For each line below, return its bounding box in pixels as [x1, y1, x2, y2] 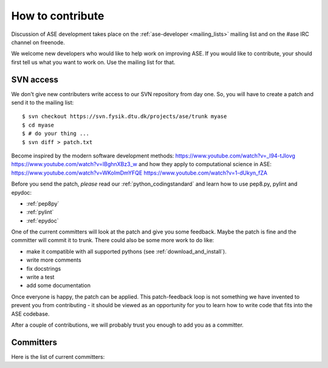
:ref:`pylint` [26, 209, 54, 216]
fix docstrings [26, 265, 61, 272]
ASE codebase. [11, 310, 50, 318]
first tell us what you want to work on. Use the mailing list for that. [11, 58, 176, 66]
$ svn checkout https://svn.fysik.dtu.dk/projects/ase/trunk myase [22, 113, 227, 120]
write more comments [26, 256, 81, 264]
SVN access [11, 74, 59, 85]
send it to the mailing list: [11, 99, 74, 106]
